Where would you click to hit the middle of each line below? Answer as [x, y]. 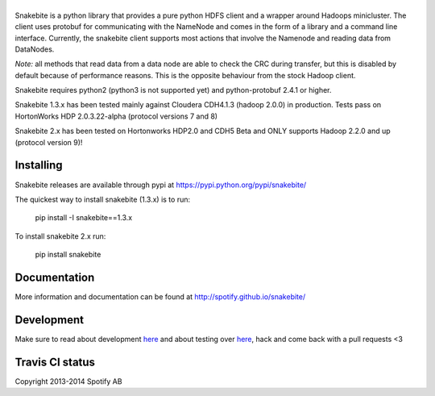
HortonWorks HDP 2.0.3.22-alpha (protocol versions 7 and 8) [116, 116]
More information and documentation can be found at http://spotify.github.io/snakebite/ [160, 297]
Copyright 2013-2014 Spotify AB [68, 381]
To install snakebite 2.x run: [60, 236]
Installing [39, 165]
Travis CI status [55, 362]
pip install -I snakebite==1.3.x [84, 218]
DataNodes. [35, 49]
